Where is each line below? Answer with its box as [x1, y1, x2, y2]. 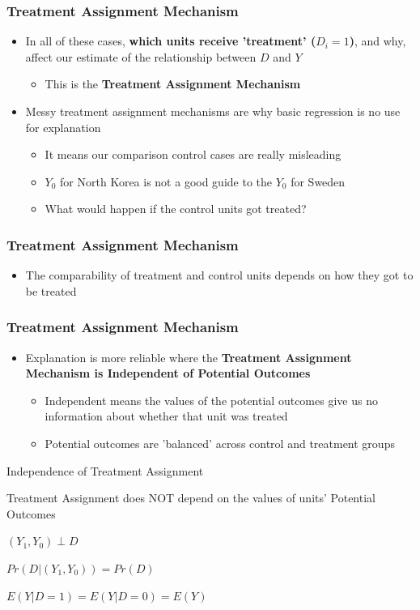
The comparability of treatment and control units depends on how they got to [25, 267, 414, 284]
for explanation [25, 118, 101, 135]
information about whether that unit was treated [45, 407, 288, 424]
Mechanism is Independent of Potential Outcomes [25, 365, 311, 382]
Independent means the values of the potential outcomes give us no [45, 391, 378, 408]
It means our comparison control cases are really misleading [45, 146, 342, 163]
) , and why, [349, 32, 406, 49]
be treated [25, 282, 77, 299]
